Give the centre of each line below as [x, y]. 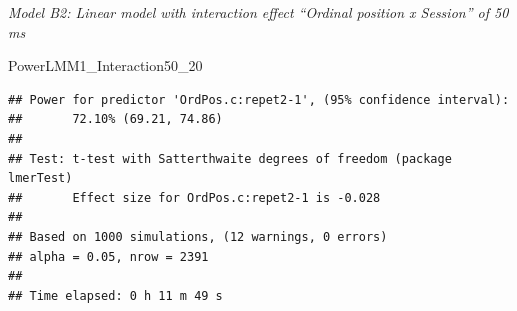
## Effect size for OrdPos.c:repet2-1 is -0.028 [194, 197]
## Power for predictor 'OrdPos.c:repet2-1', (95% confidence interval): [259, 99]
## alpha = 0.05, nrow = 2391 [108, 256]
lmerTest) [40, 178]
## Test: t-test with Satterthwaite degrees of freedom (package [230, 158]
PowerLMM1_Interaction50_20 [105, 65]
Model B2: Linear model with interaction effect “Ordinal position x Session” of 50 [258, 12]
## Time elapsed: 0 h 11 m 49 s [115, 295]
